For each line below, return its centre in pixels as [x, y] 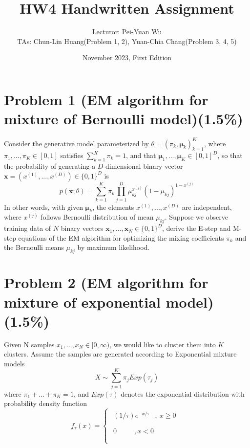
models [14, 363]
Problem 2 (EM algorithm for [106, 282]
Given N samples [29, 344]
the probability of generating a [50, 166]
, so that [230, 155]
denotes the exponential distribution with [183, 393]
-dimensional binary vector [143, 166]
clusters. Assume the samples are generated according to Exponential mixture [120, 354]
